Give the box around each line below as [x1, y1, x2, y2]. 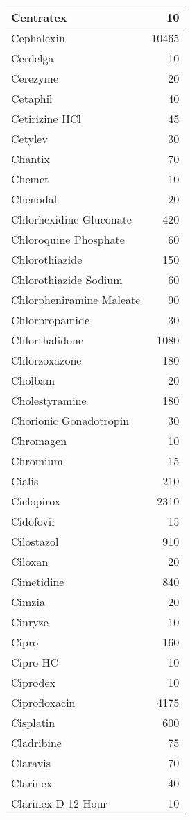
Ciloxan [11, 553, 49, 569]
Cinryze [11, 614, 49, 630]
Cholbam [11, 372, 55, 388]
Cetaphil [11, 90, 53, 106]
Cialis [11, 473, 39, 489]
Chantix [11, 151, 51, 167]
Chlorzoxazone [11, 352, 82, 368]
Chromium [11, 453, 63, 469]
